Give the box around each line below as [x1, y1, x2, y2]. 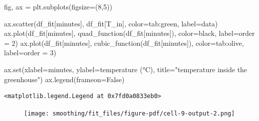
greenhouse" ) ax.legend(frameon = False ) [4, 74, 125, 84]
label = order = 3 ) [4, 47, 56, 58]
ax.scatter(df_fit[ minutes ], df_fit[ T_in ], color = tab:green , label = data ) [4, 18, 218, 28]
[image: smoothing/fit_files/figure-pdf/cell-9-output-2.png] [24, 110, 235, 117]
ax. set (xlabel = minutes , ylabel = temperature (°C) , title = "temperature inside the [4, 64, 248, 74]
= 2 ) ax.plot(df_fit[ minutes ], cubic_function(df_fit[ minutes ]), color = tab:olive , [4, 37, 244, 48]
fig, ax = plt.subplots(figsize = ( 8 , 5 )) [4, 1, 112, 11]
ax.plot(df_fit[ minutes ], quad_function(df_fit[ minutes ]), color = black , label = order [4, 28, 255, 38]
